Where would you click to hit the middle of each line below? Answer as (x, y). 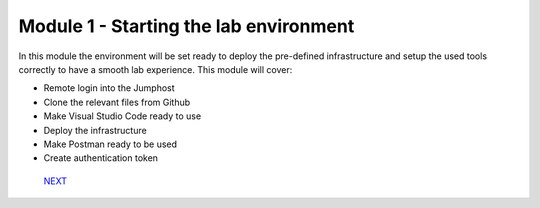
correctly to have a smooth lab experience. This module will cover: (155, 69)
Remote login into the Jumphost (109, 88)
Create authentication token (101, 158)
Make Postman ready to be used (110, 144)
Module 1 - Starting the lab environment (186, 26)
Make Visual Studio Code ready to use (122, 116)
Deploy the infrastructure (95, 130)
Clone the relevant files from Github (117, 102)
